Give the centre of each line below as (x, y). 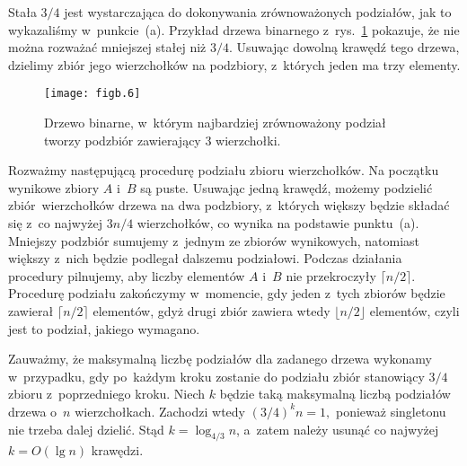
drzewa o (33, 411)
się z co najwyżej (56, 223)
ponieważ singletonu (391, 411)
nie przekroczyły (331, 275)
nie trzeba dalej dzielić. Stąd (86, 429)
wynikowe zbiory (54, 187)
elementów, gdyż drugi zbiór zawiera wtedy (211, 310)
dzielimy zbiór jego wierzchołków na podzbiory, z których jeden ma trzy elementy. (234, 64)
